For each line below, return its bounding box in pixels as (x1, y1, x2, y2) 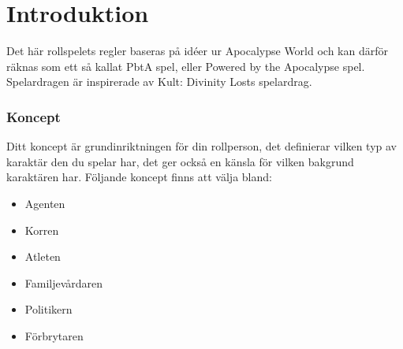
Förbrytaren (24, 327, 84, 343)
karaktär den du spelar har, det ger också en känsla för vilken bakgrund (6, 153, 354, 169)
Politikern (24, 301, 73, 317)
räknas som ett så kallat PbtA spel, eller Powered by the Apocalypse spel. (6, 58, 365, 74)
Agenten (24, 195, 65, 211)
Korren (24, 221, 59, 238)
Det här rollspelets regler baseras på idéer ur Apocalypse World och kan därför (6, 43, 388, 59)
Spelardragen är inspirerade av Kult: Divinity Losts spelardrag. (6, 73, 312, 90)
